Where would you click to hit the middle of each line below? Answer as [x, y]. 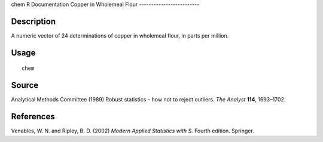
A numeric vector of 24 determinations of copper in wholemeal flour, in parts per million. [120, 35]
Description [33, 21]
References [33, 117]
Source [25, 86]
